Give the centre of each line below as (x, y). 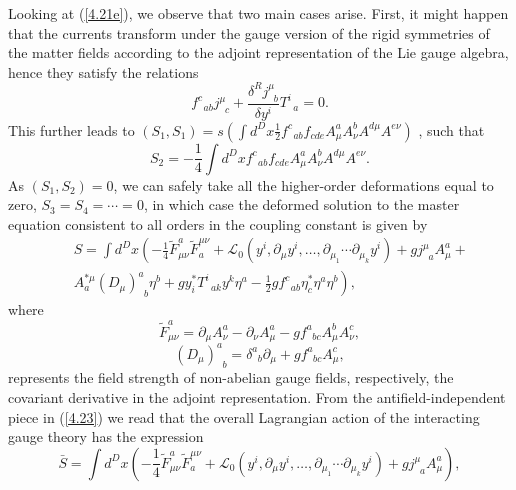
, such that (451, 129)
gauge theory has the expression (106, 436)
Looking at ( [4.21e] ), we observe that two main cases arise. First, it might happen (258, 13)
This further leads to (71, 129)
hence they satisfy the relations (103, 71)
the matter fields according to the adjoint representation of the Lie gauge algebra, (258, 52)
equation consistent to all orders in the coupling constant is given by (218, 223)
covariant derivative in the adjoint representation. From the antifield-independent (257, 397)
